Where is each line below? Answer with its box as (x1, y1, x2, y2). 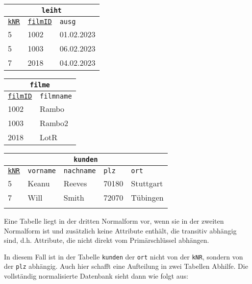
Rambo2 (40, 117, 69, 129)
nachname (63, 167, 96, 175)
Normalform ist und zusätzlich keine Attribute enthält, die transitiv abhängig (4, 225, 237, 235)
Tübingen (131, 192, 164, 203)
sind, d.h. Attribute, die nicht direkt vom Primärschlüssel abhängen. (4, 235, 209, 245)
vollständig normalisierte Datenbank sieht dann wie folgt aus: (4, 271, 188, 281)
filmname (40, 92, 72, 100)
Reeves (63, 178, 87, 189)
